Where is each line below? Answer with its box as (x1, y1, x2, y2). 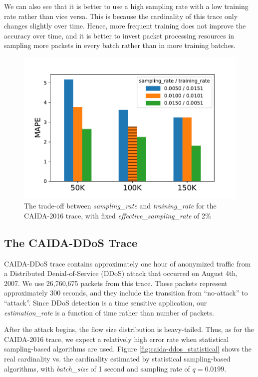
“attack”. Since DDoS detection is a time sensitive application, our (4, 297, 207, 307)
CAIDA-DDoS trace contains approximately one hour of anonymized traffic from (4, 258, 251, 268)
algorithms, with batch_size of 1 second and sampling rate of (4, 363, 190, 373)
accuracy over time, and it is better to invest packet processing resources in (4, 30, 235, 40)
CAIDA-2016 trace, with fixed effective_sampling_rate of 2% (24, 210, 211, 220)
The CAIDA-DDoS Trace (4, 234, 138, 250)
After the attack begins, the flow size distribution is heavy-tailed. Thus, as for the (4, 324, 255, 334)
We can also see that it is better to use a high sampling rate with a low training (4, 1, 249, 11)
